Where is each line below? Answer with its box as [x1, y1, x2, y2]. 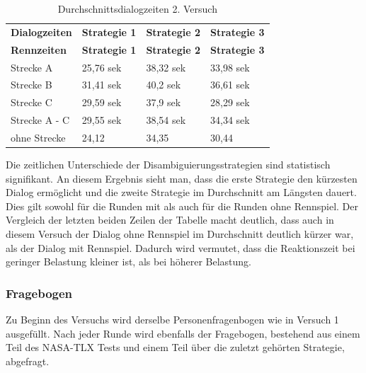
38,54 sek [146, 113, 186, 127]
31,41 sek [81, 77, 122, 92]
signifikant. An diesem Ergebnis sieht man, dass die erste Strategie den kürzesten [6, 171, 358, 185]
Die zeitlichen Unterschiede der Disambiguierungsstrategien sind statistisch [6, 157, 331, 171]
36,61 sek [210, 77, 250, 92]
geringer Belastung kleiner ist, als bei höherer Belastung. [6, 254, 252, 269]
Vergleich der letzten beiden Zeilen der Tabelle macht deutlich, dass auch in [6, 212, 334, 227]
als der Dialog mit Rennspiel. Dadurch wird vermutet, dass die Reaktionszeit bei [6, 240, 355, 255]
